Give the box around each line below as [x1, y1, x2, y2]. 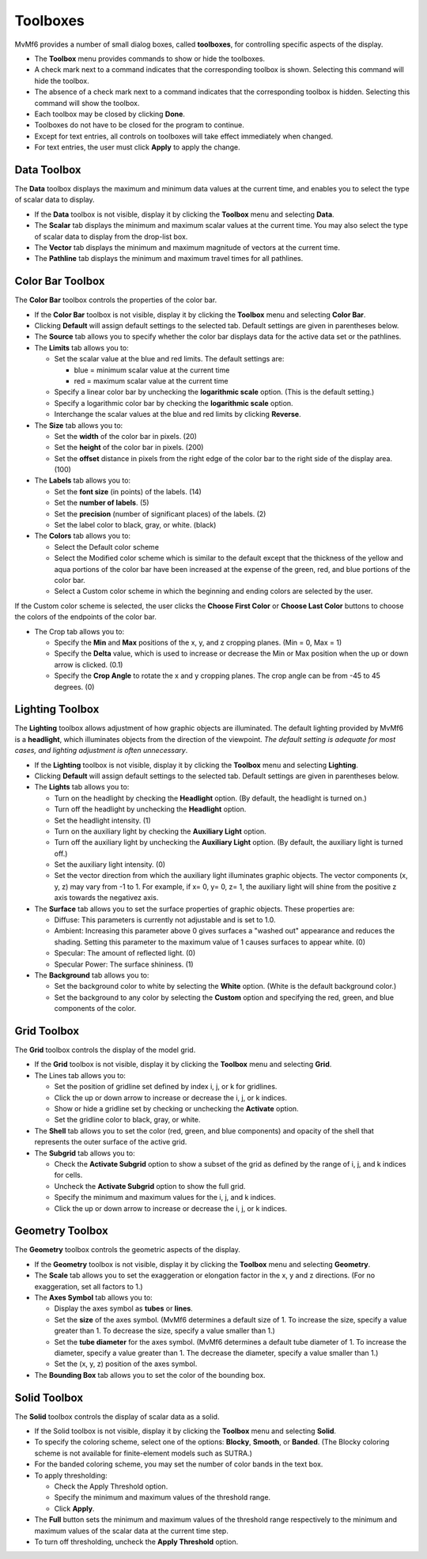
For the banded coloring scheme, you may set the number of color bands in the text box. [34, 1459, 323, 1469]
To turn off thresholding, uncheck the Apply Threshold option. [34, 1537, 239, 1546]
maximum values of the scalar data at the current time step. [34, 1526, 229, 1535]
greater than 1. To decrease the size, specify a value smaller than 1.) [54, 1326, 276, 1336]
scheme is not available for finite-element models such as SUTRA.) [34, 1448, 253, 1458]
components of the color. [54, 1004, 137, 1013]
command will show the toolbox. [34, 98, 140, 108]
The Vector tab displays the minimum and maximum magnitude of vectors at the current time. [34, 242, 340, 252]
